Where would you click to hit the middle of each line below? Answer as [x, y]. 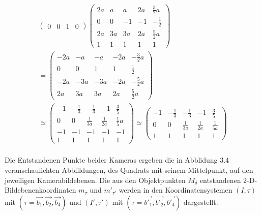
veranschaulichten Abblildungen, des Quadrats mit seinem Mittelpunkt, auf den [129, 170]
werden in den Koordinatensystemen [176, 190]
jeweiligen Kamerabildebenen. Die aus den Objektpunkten [95, 180]
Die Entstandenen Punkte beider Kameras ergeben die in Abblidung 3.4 [117, 160]
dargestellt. [201, 202]
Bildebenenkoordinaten [40, 190]
